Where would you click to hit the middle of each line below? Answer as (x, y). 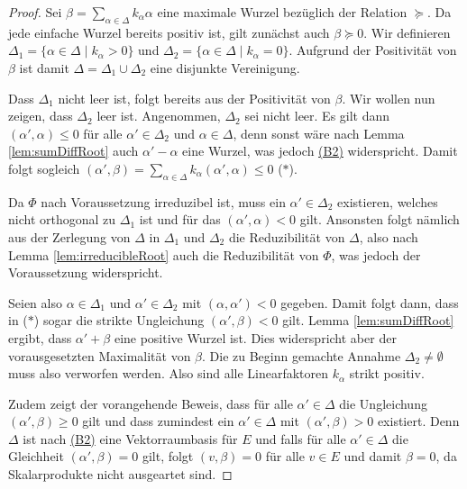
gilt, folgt (168, 456)
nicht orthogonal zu (62, 219)
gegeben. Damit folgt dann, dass (370, 302)
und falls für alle (301, 438)
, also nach (389, 236)
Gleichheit (36, 456)
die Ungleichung (383, 403)
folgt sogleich (44, 168)
